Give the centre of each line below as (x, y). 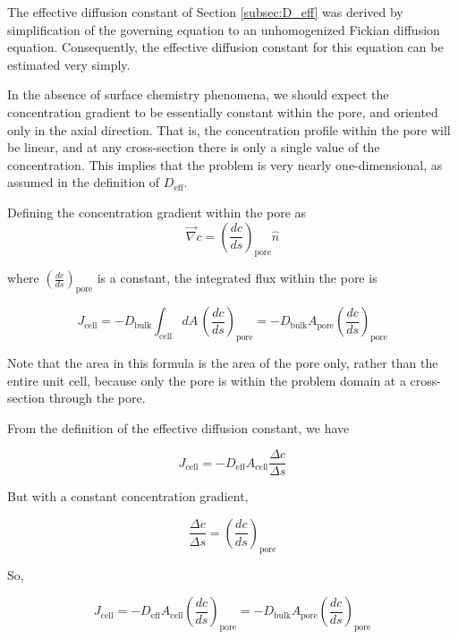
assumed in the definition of (84, 182)
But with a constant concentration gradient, (128, 496)
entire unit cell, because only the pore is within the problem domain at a (207, 380)
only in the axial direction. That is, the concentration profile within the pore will (229, 129)
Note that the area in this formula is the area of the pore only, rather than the (223, 362)
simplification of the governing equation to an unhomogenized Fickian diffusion (224, 29)
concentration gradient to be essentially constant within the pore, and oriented (223, 111)
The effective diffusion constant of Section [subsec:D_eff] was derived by (205, 12)
